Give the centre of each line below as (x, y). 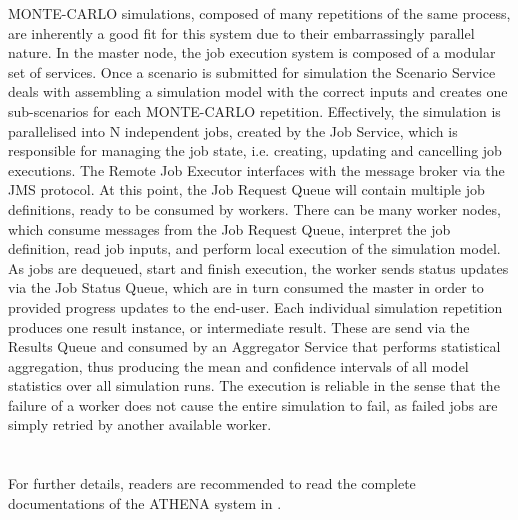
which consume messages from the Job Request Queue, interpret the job (229, 228)
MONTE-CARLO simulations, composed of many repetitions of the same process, (259, 13)
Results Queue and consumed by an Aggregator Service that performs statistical (254, 346)
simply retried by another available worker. (140, 424)
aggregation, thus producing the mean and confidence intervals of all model (238, 365)
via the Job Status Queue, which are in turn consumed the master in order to (246, 287)
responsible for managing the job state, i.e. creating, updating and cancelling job (255, 150)
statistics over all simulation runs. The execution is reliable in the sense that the (254, 385)
